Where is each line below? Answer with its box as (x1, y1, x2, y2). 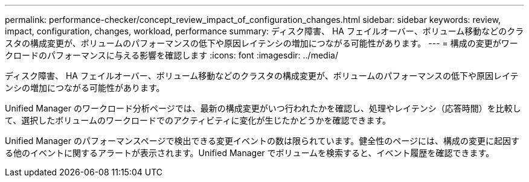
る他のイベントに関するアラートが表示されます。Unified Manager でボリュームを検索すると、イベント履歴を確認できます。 (5, 148, 495, 158)
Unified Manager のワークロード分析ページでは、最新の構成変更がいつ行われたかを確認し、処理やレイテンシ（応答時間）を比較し (5, 103, 521, 113)
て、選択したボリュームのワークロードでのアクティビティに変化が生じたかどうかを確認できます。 (5, 115, 391, 125)
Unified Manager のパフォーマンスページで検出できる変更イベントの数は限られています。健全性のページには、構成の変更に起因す (5, 136, 519, 146)
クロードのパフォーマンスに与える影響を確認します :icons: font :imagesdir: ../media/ (5, 50, 338, 60)
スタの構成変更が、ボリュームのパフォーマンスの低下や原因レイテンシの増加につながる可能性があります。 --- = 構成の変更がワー (5, 38, 518, 48)
